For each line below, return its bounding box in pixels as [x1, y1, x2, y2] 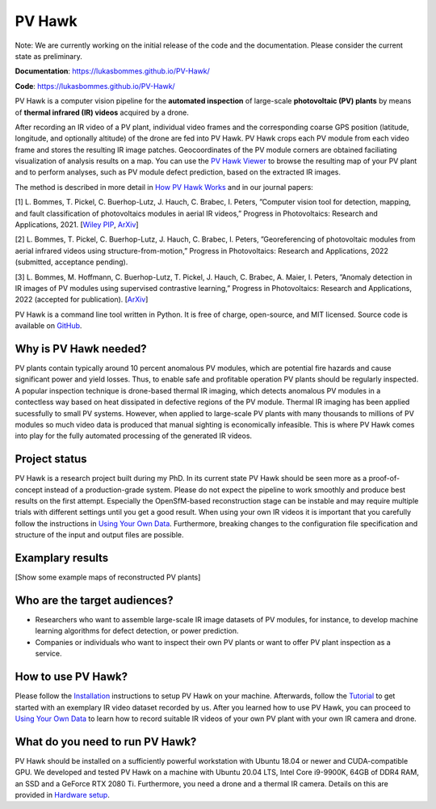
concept [15, 485, 43, 495]
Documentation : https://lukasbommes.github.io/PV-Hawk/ [15, 66, 210, 76]
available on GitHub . [15, 321, 82, 331]
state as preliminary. [15, 51, 82, 61]
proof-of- [368, 474, 400, 483]
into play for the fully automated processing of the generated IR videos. [15, 431, 253, 440]
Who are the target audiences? [15, 593, 174, 607]
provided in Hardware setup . [15, 790, 111, 799]
